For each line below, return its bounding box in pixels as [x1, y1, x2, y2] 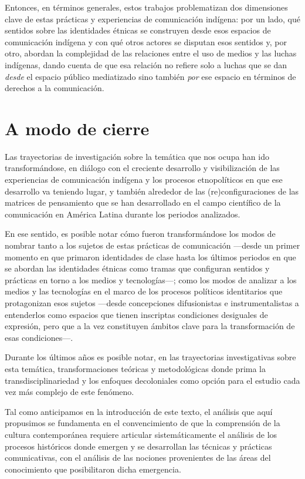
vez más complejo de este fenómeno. [5, 386, 134, 398]
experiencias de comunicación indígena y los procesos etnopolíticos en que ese [5, 173, 283, 186]
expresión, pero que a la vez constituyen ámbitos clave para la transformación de [5, 320, 295, 332]
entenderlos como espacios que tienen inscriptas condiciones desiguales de [5, 308, 268, 320]
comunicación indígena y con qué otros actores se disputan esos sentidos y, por [5, 35, 287, 48]
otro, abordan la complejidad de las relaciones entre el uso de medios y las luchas [5, 47, 297, 59]
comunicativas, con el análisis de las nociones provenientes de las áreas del [5, 451, 271, 464]
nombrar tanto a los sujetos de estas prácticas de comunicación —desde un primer [5, 239, 300, 252]
